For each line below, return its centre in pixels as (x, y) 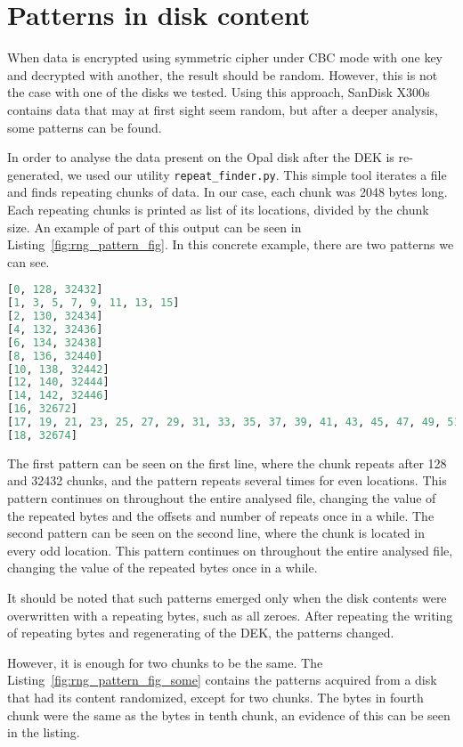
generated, (36, 174)
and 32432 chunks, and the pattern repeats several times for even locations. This (227, 480)
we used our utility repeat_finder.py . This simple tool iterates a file (257, 174)
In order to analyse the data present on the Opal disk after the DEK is (201, 157)
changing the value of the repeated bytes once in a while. (162, 568)
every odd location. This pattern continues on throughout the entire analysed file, (230, 550)
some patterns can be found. (85, 127)
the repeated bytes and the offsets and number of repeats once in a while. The (221, 515)
